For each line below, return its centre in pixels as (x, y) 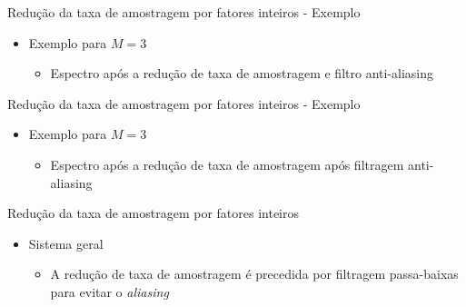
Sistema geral (66, 243)
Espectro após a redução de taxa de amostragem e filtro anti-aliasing (242, 73)
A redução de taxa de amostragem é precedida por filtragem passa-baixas (254, 274)
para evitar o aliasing (109, 291)
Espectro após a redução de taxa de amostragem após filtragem (227, 164)
